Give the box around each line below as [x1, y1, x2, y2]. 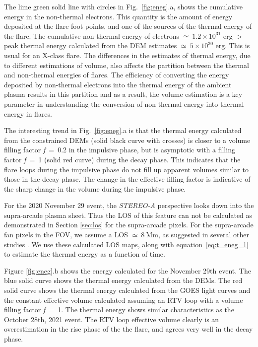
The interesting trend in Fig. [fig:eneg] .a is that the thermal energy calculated [4, 125, 242, 136]
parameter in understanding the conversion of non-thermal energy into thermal [4, 98, 244, 109]
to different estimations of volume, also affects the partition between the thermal [4, 60, 249, 70]
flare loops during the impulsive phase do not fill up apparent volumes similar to [4, 164, 249, 174]
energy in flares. [4, 108, 52, 119]
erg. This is [215, 40, 250, 51]
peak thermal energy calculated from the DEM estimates [4, 40, 177, 51]
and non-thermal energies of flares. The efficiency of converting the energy [4, 69, 229, 80]
